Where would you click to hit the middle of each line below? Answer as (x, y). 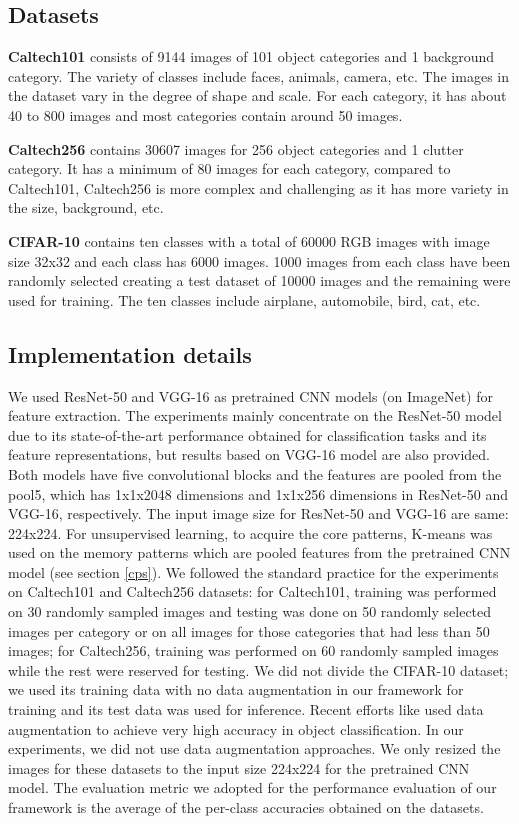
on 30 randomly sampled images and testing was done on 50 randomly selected (250, 611)
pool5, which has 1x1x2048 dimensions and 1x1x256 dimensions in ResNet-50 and (258, 493)
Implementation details (130, 353)
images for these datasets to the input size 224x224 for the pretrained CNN (239, 767)
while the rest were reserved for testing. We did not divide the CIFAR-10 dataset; (258, 669)
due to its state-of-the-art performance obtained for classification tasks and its (247, 434)
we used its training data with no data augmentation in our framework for (236, 689)
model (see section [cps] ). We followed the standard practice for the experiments (253, 571)
